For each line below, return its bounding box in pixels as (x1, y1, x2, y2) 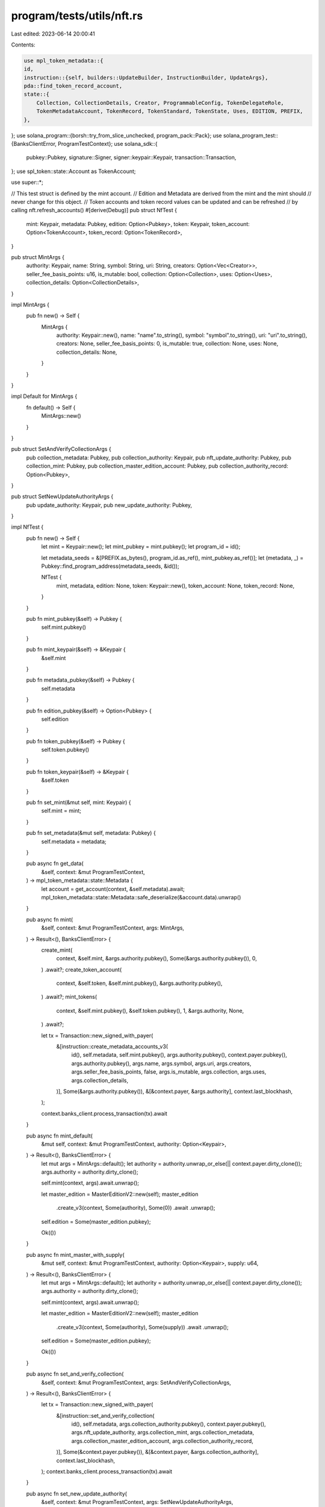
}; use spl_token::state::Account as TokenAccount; (11, 168, 136, 175)
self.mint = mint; (41, 807, 81, 814)
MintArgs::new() (41, 412, 81, 420)
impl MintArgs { (11, 301, 50, 308)
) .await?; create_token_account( (41, 966, 122, 973)
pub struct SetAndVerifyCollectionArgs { (11, 445, 111, 453)
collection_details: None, (56, 348, 117, 356)
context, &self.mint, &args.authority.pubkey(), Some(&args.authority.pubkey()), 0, (56, 955, 257, 962)
